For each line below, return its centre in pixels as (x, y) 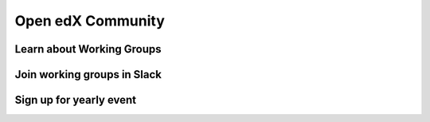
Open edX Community (90, 21)
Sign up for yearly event (76, 100)
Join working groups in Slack (88, 75)
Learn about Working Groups (88, 49)
